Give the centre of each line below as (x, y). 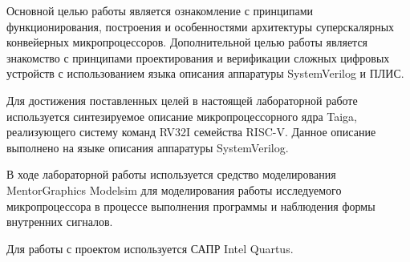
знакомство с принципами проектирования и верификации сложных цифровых (198, 57)
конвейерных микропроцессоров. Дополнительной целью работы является (187, 42)
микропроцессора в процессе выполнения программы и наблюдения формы (191, 206)
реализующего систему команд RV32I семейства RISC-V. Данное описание (191, 132)
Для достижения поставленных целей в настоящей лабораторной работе (182, 100)
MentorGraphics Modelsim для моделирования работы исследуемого (174, 189)
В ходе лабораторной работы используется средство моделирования (171, 174)
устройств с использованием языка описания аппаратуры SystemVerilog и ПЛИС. (205, 73)
